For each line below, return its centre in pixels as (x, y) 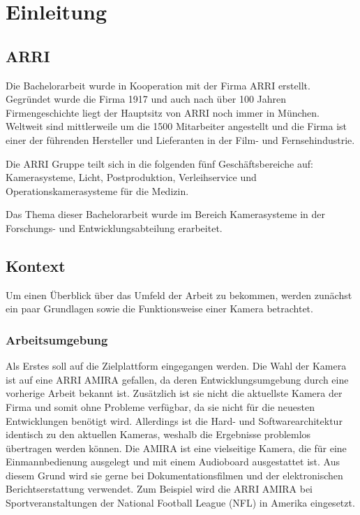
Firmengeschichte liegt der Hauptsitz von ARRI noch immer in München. (163, 112)
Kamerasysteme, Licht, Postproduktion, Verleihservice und (131, 177)
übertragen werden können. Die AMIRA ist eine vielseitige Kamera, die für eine (176, 448)
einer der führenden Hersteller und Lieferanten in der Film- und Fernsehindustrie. (180, 139)
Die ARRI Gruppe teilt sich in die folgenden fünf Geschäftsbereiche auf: (159, 163)
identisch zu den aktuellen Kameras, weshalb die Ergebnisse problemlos (158, 434)
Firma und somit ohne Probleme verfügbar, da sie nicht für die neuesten (160, 406)
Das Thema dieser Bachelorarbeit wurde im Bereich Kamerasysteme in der (166, 214)
